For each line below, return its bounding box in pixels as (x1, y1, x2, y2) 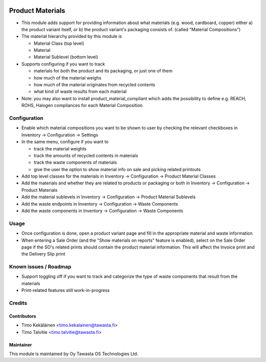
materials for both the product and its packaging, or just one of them (33, 68, 173, 74)
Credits (9, 300, 27, 307)
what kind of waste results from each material (33, 89, 127, 95)
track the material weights (33, 145, 87, 151)
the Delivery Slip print (21, 251, 66, 257)
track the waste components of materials (33, 159, 117, 165)
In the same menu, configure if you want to (21, 139, 109, 145)
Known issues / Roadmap (9, 263, 71, 270)
